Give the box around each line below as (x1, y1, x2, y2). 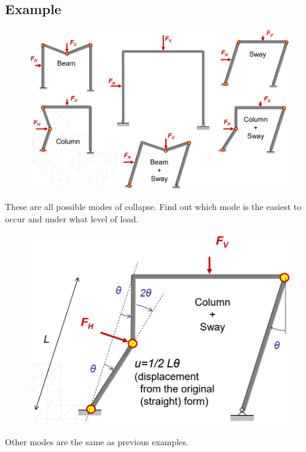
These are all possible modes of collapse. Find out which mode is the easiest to (5, 200, 302, 213)
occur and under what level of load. (5, 212, 139, 225)
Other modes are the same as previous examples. (5, 435, 189, 448)
